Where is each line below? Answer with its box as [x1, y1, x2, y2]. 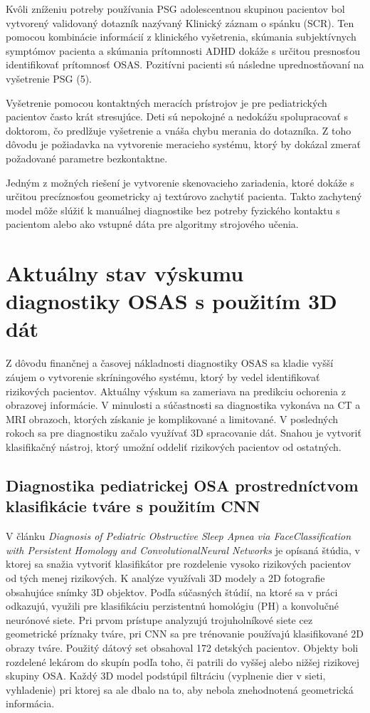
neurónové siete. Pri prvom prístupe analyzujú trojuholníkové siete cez [6, 612, 313, 627]
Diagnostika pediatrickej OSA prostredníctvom [6, 474, 359, 496]
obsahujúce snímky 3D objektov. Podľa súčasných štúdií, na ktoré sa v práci [6, 584, 338, 599]
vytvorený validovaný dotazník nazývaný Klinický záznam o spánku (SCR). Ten [6, 15, 354, 30]
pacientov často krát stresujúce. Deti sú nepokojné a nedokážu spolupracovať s [6, 109, 349, 124]
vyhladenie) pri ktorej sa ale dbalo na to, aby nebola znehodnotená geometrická [6, 682, 354, 697]
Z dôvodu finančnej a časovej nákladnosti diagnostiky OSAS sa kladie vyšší [6, 355, 334, 370]
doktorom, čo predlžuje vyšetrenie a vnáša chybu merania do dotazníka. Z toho [6, 123, 351, 137]
